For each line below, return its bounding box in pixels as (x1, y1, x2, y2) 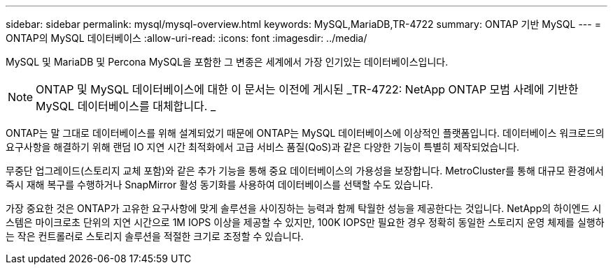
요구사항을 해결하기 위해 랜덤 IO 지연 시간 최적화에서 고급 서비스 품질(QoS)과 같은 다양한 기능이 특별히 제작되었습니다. (6, 141, 520, 153)
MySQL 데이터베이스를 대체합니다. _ (36, 99, 216, 113)
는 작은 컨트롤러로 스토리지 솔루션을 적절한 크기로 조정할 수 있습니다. (6, 230, 304, 242)
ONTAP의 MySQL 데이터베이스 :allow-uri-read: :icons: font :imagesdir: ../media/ (6, 32, 367, 44)
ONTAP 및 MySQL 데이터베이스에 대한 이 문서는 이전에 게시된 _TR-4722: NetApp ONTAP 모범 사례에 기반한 (36, 82, 579, 96)
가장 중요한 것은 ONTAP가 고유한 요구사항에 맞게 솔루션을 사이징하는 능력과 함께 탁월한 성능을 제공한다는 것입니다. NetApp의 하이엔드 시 (6, 202, 602, 214)
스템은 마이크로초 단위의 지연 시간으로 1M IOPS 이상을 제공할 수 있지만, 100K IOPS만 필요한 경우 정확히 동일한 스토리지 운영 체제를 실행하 (6, 216, 605, 228)
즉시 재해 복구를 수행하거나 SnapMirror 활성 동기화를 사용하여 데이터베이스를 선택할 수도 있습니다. (6, 179, 433, 190)
